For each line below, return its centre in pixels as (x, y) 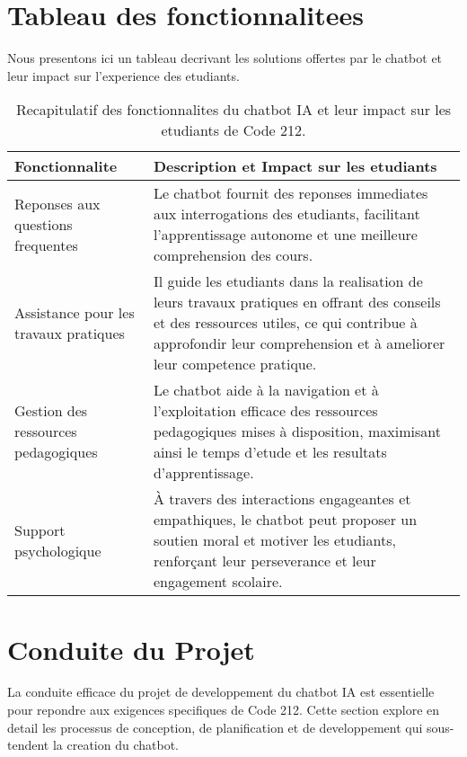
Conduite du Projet (131, 649)
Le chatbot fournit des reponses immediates (291, 193)
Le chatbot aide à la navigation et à (266, 390)
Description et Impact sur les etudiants (295, 166)
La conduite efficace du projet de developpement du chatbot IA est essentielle (221, 692)
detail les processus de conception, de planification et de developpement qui (215, 727)
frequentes (46, 245)
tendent (28, 745)
